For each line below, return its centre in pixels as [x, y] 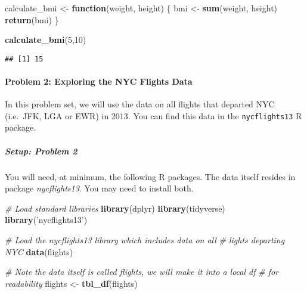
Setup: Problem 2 [41, 151]
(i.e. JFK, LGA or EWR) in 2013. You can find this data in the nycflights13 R [153, 115]
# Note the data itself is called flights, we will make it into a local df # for [142, 272]
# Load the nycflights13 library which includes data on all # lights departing [145, 240]
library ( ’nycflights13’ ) [46, 220]
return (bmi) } [32, 19]
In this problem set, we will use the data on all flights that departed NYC [140, 104]
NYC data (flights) [39, 251]
